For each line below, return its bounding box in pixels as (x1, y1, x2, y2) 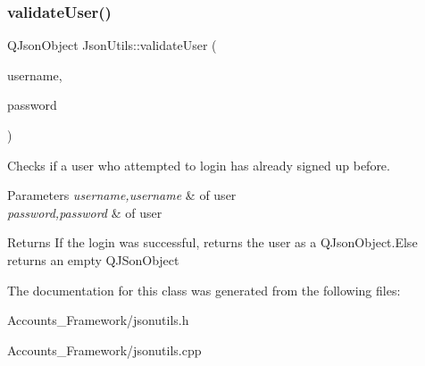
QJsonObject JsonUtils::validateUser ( (7, 36, 217, 54)
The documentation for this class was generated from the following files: (7, 280, 401, 299)
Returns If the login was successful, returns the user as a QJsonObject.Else (7, 233, 418, 252)
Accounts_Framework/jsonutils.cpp (7, 340, 202, 359)
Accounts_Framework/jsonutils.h (7, 311, 189, 329)
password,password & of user (7, 203, 162, 221)
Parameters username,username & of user (7, 186, 237, 204)
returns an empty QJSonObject (7, 250, 179, 269)
